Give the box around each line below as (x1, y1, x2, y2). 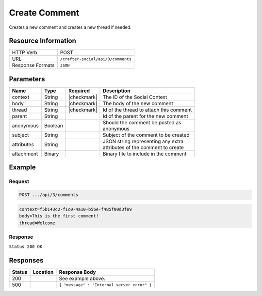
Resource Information (9, 37, 76, 45)
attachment (12, 150, 38, 157)
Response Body (59, 269, 97, 276)
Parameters (9, 75, 45, 83)
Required (68, 87, 90, 94)
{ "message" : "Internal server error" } (59, 282, 152, 287)
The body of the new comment (102, 100, 173, 107)
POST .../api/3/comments (19, 192, 79, 197)
